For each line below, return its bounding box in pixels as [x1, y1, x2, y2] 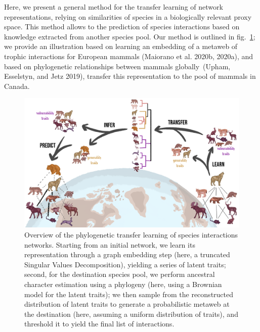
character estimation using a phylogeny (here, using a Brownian [24, 279, 222, 290]
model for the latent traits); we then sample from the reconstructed [24, 289, 234, 299]
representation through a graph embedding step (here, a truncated [24, 249, 230, 260]
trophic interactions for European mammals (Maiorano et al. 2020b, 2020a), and [4, 51, 253, 61]
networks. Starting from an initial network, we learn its [24, 239, 195, 250]
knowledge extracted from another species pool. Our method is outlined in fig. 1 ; [4, 31, 255, 41]
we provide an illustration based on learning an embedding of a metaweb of [4, 41, 238, 52]
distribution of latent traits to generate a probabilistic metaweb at [24, 299, 230, 309]
